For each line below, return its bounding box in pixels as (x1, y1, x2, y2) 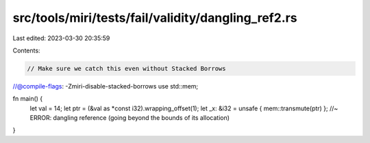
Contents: (12, 46, 40, 54)
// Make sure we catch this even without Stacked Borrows (27, 65, 226, 72)
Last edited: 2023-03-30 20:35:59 (12, 34, 110, 42)
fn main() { (12, 95, 43, 103)
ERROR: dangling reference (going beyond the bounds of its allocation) (29, 114, 230, 122)
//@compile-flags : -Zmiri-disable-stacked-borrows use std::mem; (12, 82, 199, 90)
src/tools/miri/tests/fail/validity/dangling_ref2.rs (12, 10, 297, 25)
